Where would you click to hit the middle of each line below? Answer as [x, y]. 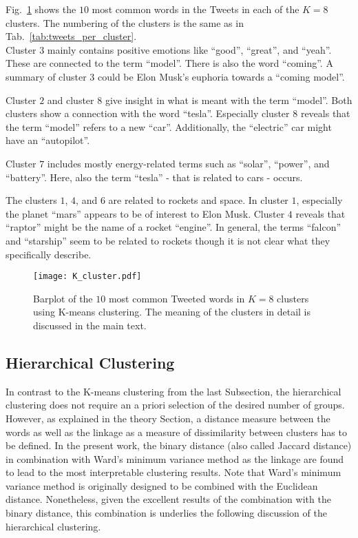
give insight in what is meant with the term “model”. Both [229, 100]
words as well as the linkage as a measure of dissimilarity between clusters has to [176, 432]
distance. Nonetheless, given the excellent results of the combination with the [168, 499]
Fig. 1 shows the [41, 9]
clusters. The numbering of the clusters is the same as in [125, 22]
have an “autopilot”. [48, 140]
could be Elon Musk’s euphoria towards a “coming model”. [221, 76]
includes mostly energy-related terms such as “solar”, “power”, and [188, 163]
